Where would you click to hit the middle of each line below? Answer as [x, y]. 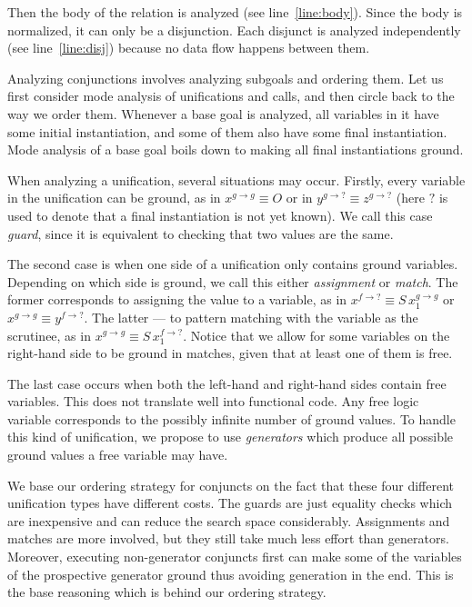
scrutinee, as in [49, 335]
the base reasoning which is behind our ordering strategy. [167, 592]
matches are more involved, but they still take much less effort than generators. [228, 538]
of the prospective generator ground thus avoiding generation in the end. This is [231, 574]
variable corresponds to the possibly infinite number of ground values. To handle [231, 418]
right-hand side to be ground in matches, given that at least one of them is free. [230, 353]
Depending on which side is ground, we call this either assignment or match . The [233, 281]
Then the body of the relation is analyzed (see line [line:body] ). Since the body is [235, 12]
